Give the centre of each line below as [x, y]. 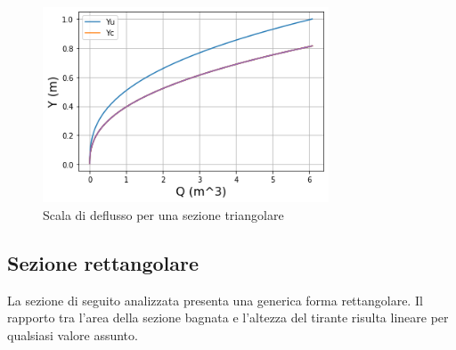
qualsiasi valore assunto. [73, 334]
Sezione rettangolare [103, 262]
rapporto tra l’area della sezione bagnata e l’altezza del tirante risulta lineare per [228, 317]
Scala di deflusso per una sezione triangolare [163, 214]
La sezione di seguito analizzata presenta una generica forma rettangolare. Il [215, 300]
